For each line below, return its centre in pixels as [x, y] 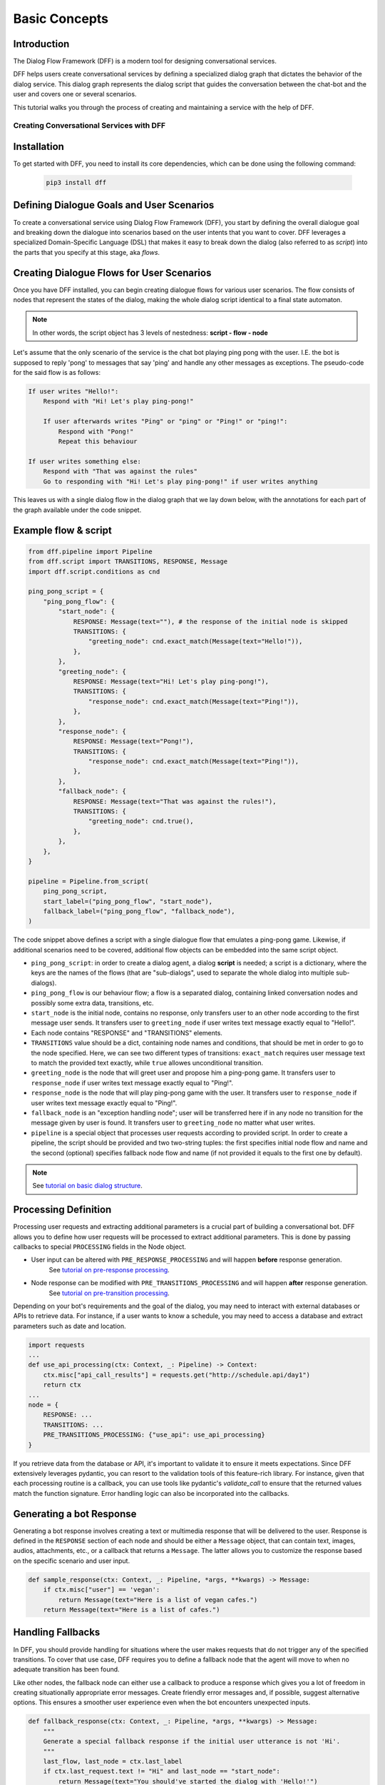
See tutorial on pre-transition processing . [109, 1293]
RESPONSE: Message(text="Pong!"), [133, 741]
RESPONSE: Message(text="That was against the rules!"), [175, 801]
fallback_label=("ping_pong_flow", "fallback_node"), [139, 911]
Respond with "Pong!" [96, 431]
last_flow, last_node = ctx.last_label [113, 1761]
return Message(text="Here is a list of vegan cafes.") [158, 1600]
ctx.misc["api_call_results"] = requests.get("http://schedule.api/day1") [176, 1375]
